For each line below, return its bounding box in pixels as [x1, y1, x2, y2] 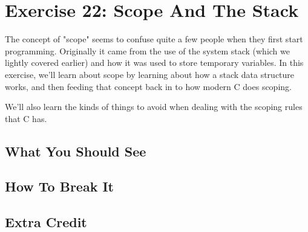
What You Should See [5, 141, 146, 160]
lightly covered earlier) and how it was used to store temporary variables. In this [5, 56, 304, 69]
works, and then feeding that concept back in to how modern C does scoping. [5, 80, 292, 92]
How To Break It [5, 177, 114, 196]
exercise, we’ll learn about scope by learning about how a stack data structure [5, 68, 295, 80]
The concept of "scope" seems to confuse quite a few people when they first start [5, 33, 303, 45]
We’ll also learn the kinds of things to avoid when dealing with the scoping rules [5, 100, 303, 113]
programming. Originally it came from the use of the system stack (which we [5, 44, 290, 57]
